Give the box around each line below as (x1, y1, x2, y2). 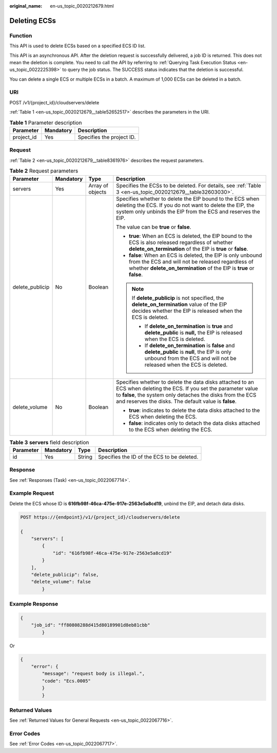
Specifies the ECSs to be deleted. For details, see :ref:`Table (116, 182, 262, 189)
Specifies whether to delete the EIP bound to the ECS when (116, 195, 260, 202)
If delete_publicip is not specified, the (131, 294, 224, 302)
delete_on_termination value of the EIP (131, 300, 227, 308)
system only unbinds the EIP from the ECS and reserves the (116, 208, 260, 215)
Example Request (9, 490, 54, 497)
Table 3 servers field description (9, 439, 89, 446)
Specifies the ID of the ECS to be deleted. (98, 453, 199, 460)
